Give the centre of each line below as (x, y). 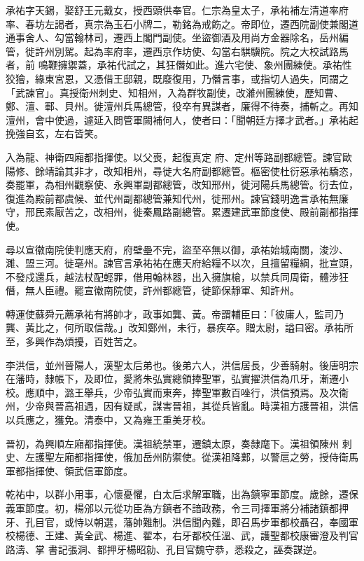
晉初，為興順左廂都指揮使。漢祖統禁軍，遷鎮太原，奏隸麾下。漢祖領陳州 (172, 443)
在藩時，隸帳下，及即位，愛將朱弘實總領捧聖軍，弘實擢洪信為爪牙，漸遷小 (177, 379)
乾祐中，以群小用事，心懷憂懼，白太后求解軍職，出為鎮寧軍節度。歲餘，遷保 (182, 494)
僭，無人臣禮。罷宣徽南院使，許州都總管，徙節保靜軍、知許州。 (153, 290)
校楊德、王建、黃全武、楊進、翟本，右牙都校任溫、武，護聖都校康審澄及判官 (182, 535)
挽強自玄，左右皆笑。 (55, 133)
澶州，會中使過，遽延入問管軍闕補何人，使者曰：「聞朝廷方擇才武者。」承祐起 (182, 119)
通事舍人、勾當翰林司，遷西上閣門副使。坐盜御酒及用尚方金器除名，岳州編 (177, 37)
